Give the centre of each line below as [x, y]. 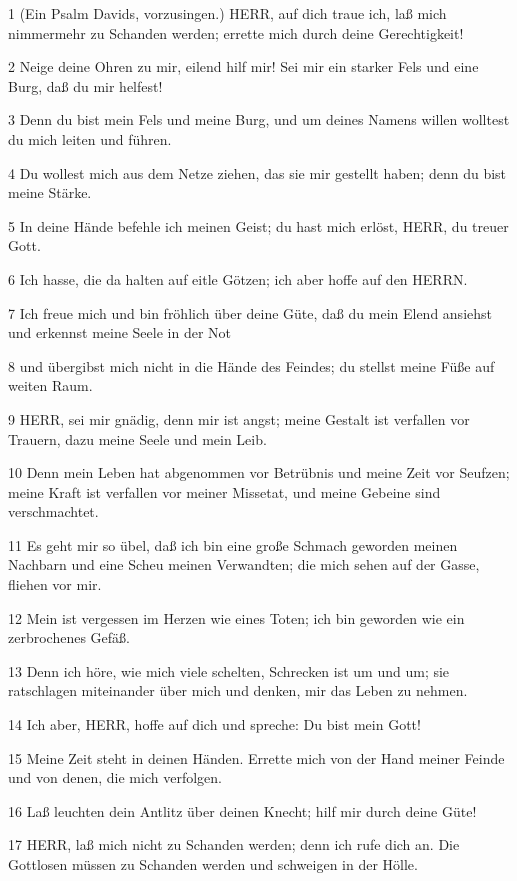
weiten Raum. [50, 385]
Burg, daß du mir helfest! [85, 85]
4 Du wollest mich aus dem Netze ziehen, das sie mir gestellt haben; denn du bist [257, 172]
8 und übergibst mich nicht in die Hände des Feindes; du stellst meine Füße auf [251, 365]
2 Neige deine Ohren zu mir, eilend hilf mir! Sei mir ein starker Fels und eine [243, 66]
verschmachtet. [53, 511]
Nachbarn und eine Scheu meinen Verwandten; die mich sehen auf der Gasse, [244, 564]
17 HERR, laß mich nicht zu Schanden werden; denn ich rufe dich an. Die [234, 844]
